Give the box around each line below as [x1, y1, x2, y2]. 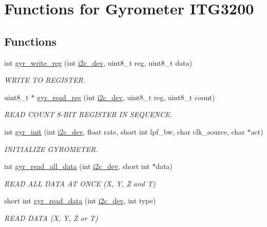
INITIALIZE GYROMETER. [4, 143, 98, 154]
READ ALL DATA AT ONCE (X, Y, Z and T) [4, 178, 156, 188]
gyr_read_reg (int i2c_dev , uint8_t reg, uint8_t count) [37, 91, 215, 102]
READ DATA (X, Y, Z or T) [4, 212, 98, 223]
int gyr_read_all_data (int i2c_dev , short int [4, 161, 150, 172]
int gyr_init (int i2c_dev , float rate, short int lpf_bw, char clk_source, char [4, 126, 245, 137]
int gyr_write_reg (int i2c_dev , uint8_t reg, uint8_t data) [4, 57, 192, 68]
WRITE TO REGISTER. [4, 74, 85, 85]
